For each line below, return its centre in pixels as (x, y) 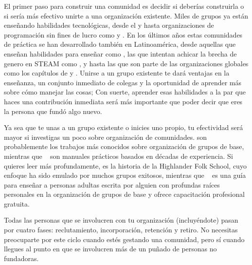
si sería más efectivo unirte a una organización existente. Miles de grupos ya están (126, 15)
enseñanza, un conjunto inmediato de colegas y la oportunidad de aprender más (123, 82)
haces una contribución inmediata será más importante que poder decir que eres (123, 101)
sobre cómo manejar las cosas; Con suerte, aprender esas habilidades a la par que (125, 92)
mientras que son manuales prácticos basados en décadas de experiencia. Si (118, 156)
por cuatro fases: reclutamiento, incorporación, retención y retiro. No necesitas (121, 230)
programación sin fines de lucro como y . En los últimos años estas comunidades (123, 34)
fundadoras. (21, 258)
